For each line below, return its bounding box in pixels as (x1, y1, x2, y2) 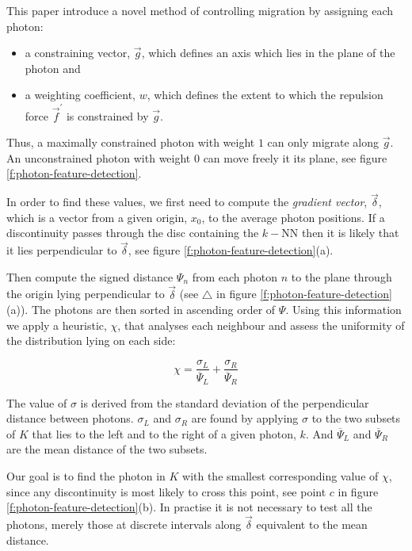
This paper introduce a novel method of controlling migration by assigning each (6, 2, 394, 18)
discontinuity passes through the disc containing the (6, 224, 259, 241)
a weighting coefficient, (25, 86, 135, 103)
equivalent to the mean (256, 516, 368, 533)
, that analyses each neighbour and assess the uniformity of (117, 316, 405, 333)
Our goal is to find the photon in (6, 468, 166, 484)
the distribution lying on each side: (6, 332, 176, 349)
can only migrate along (267, 134, 380, 151)
